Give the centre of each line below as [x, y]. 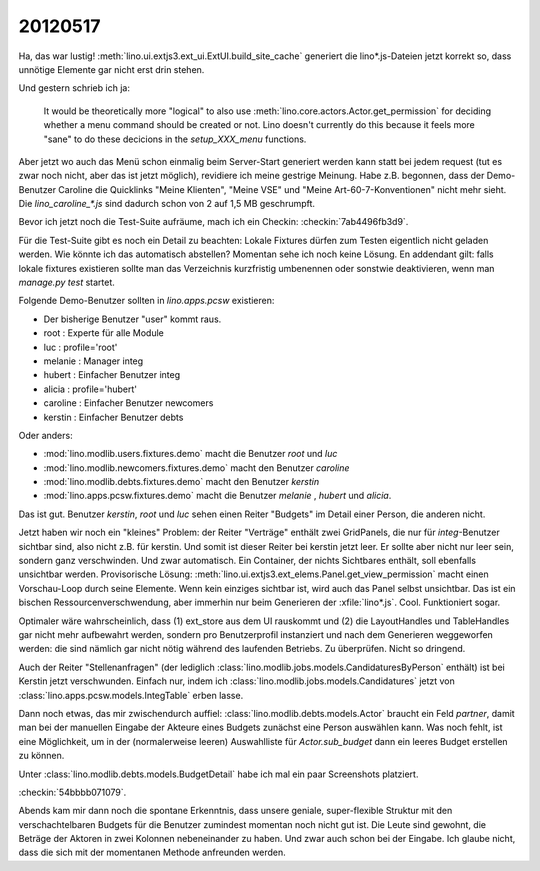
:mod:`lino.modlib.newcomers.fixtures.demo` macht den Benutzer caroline [196, 467]
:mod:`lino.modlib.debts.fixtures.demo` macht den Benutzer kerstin [181, 482]
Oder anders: [46, 435]
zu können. [41, 756]
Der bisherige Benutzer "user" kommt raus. [132, 319]
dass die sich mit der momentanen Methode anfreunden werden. [152, 852]
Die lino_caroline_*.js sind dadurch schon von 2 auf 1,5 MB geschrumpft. [166, 204]
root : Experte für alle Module [103, 333]
